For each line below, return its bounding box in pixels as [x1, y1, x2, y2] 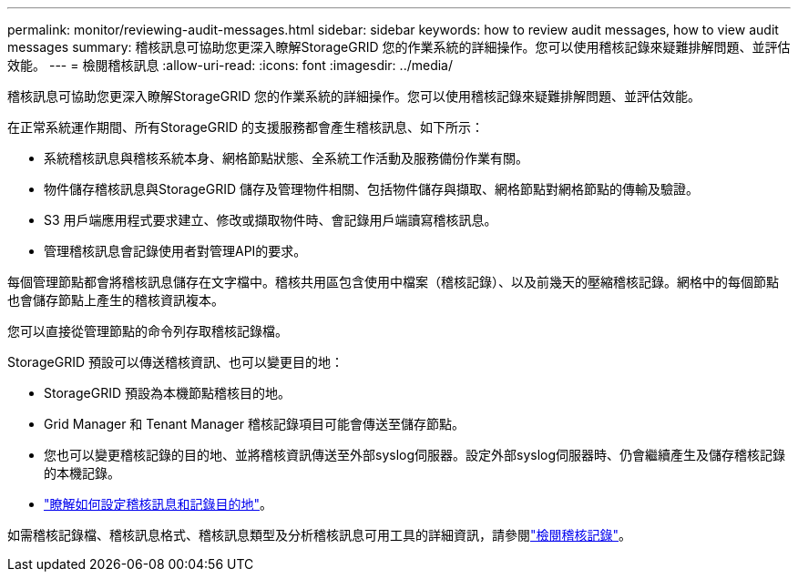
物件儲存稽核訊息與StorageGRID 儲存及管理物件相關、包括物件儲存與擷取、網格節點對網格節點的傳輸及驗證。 [44, 181, 699, 197]
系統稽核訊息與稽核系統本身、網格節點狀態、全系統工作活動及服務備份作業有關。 [44, 150, 528, 166]
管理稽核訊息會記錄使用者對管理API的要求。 [44, 243, 307, 259]
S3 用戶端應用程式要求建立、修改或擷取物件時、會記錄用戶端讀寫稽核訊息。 [44, 212, 497, 228]
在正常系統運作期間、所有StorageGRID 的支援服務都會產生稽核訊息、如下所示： [7, 119, 484, 135]
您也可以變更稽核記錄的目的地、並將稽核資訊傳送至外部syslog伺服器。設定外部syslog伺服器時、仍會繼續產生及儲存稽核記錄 [44, 447, 786, 462]
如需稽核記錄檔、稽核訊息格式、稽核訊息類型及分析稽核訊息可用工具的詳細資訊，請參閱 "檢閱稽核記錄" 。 [7, 527, 632, 543]
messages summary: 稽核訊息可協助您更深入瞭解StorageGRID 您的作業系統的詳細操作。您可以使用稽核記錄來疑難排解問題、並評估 [7, 39, 791, 55]
